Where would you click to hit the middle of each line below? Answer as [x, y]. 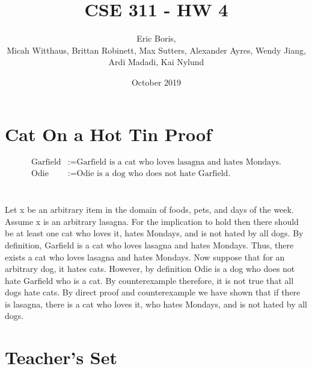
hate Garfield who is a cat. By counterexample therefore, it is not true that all [149, 280]
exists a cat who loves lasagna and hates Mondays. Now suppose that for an [145, 257]
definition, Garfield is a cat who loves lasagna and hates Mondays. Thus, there [149, 244]
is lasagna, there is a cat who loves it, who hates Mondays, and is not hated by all [156, 304]
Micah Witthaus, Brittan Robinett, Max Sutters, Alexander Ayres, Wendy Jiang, [156, 50]
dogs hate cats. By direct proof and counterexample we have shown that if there [153, 292]
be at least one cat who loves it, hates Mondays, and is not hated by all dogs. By [154, 233]
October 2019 [156, 82]
